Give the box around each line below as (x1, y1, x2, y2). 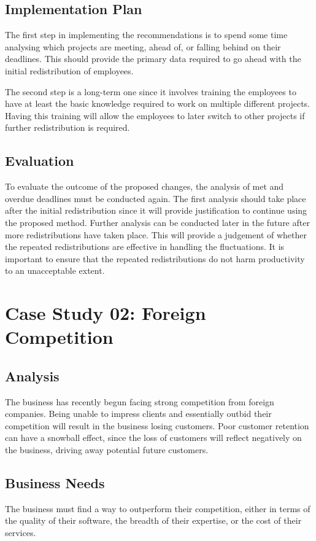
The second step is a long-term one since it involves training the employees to (5, 85, 296, 98)
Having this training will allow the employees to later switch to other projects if (5, 109, 305, 122)
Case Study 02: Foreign (5, 300, 206, 325)
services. (5, 526, 36, 539)
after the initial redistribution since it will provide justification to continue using (5, 204, 307, 217)
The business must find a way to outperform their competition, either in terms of (5, 502, 310, 515)
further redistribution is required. (5, 121, 130, 134)
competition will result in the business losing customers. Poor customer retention (5, 419, 309, 432)
